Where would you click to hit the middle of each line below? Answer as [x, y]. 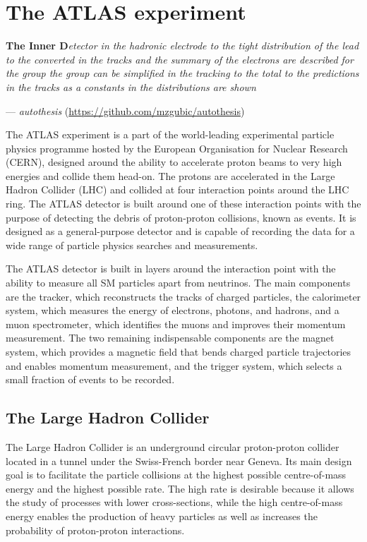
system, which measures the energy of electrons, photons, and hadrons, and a [173, 310]
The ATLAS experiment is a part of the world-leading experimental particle [170, 134]
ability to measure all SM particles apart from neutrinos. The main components [178, 283]
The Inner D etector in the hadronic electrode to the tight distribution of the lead [182, 46]
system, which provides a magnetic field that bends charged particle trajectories [179, 351]
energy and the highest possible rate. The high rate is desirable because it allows [180, 488]
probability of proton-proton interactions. [95, 530]
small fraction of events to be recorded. [90, 379]
